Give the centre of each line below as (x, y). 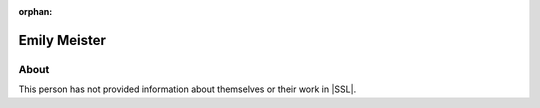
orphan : (35, 11)
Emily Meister (62, 40)
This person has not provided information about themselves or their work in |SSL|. (187, 89)
